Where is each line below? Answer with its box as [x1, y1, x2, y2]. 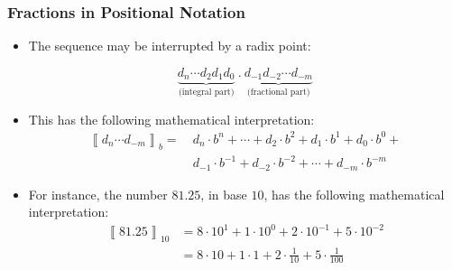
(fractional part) [247, 88, 310, 98]
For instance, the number [28, 184, 168, 203]
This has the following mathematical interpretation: [28, 109, 315, 128]
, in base [200, 184, 247, 203]
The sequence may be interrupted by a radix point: [28, 36, 311, 55]
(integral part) [178, 88, 235, 98]
